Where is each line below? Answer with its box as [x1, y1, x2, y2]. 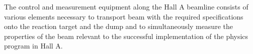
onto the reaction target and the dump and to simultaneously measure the [4, 21, 233, 31]
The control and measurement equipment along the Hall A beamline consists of [4, 1, 248, 11]
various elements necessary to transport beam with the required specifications [4, 11, 243, 21]
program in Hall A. [4, 40, 63, 51]
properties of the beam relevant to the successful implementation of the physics [4, 30, 248, 41]
